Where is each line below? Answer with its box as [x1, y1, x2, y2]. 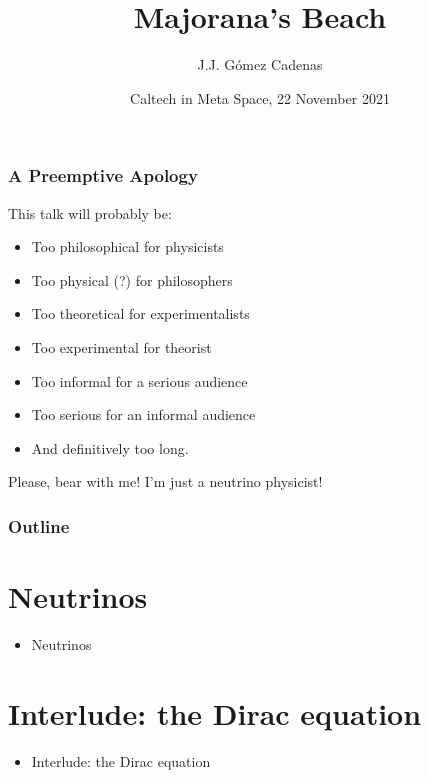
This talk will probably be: [8, 202, 172, 223]
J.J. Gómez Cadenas [197, 54, 323, 75]
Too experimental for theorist [31, 336, 212, 357]
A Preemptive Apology [8, 163, 198, 188]
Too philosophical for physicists [31, 236, 224, 257]
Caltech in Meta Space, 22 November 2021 [130, 87, 390, 108]
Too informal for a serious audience [31, 370, 248, 391]
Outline [8, 513, 70, 538]
